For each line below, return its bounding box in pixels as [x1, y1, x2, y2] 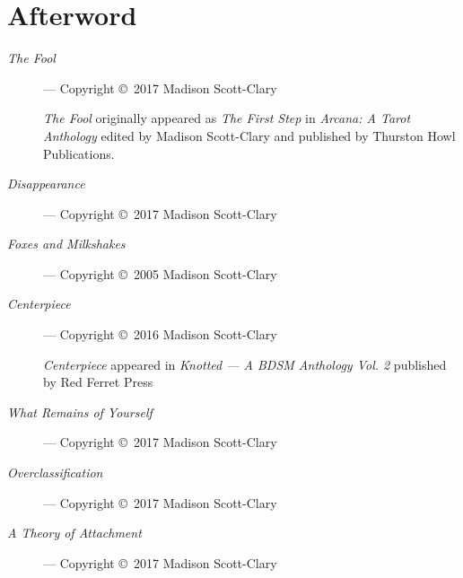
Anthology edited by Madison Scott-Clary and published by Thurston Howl [43, 126, 456, 144]
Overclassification [7, 463, 103, 482]
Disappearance [7, 174, 85, 193]
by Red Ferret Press [43, 372, 153, 391]
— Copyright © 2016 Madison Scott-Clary [43, 325, 277, 344]
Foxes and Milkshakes [7, 234, 126, 253]
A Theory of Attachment [7, 523, 142, 542]
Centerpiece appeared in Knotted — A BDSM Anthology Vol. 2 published [43, 355, 447, 373]
